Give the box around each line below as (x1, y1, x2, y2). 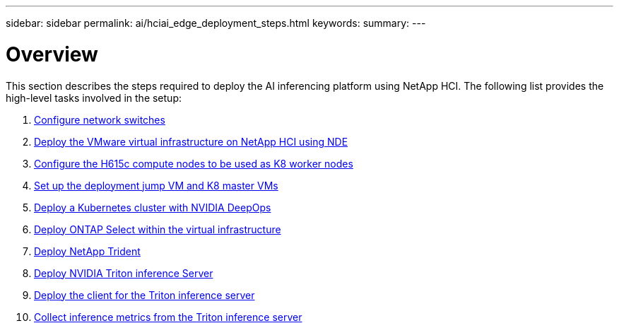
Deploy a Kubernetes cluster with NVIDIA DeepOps (34, 201, 271, 213)
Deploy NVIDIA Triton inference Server (34, 266, 213, 279)
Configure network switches (34, 113, 165, 126)
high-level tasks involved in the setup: (6, 91, 182, 104)
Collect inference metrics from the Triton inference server (34, 310, 302, 323)
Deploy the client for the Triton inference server (34, 288, 255, 301)
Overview (6, 42, 98, 66)
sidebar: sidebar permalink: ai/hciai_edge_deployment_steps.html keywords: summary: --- (6, 17, 426, 29)
